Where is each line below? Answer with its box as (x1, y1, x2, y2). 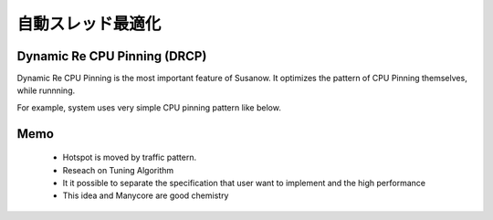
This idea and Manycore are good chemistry (62, 190, 229, 201)
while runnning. (16, 85, 76, 96)
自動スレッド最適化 (16, 14, 162, 34)
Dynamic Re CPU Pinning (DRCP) (16, 48, 207, 64)
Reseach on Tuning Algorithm (62, 164, 174, 175)
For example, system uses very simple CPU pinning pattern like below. (16, 101, 282, 113)
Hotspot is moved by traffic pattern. (62, 152, 196, 163)
